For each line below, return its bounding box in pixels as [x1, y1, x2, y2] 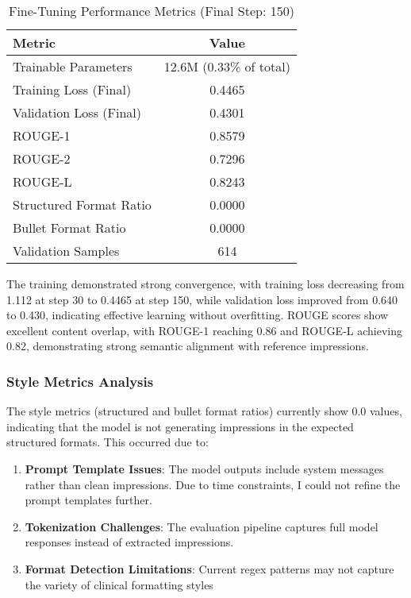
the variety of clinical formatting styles [25, 576, 213, 592]
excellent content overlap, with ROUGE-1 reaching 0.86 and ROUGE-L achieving [6, 322, 403, 338]
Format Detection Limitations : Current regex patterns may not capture [25, 560, 394, 577]
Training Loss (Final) [13, 80, 132, 98]
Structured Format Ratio [13, 195, 152, 214]
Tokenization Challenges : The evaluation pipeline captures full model [25, 518, 378, 534]
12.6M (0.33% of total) [163, 57, 290, 75]
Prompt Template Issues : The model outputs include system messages [25, 460, 384, 476]
